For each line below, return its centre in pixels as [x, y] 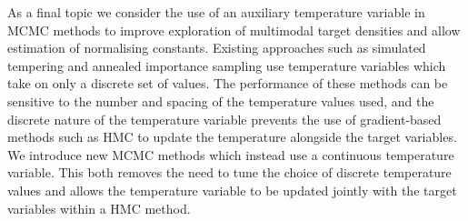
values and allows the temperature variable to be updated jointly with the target [232, 190]
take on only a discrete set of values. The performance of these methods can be [228, 83]
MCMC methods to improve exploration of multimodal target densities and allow [234, 30]
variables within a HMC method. [99, 208]
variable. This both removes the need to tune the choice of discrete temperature [229, 172]
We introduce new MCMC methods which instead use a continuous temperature [231, 154]
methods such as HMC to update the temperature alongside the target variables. [232, 137]
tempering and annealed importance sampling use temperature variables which [227, 65]
